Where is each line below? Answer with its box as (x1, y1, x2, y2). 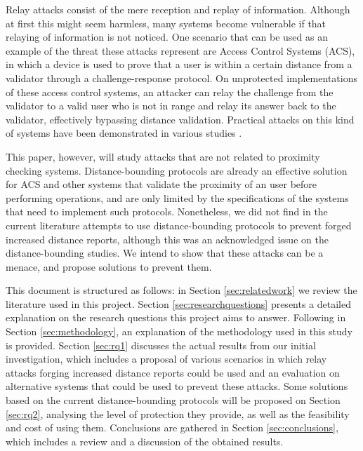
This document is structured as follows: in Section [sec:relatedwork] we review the (6, 283, 357, 297)
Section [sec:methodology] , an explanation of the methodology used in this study (6, 324, 352, 339)
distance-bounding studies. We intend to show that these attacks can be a (6, 245, 324, 260)
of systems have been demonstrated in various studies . (6, 126, 242, 140)
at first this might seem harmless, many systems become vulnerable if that (6, 15, 326, 30)
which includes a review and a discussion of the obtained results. (6, 433, 284, 448)
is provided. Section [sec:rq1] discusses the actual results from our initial (6, 337, 316, 352)
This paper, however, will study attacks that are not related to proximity (6, 149, 320, 163)
